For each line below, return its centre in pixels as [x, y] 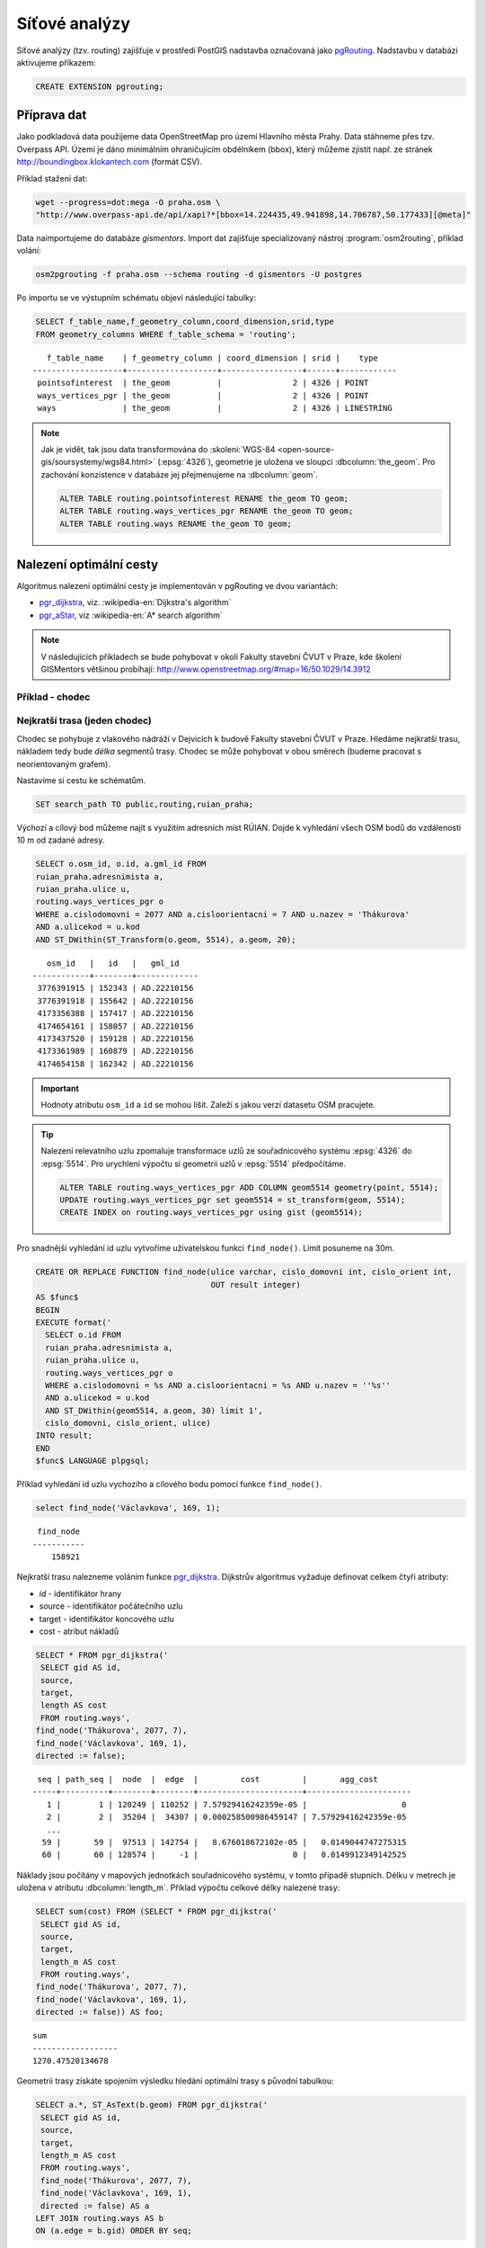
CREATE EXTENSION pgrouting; [100, 86]
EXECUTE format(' [74, 1322]
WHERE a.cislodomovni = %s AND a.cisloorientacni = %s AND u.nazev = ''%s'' [218, 1385]
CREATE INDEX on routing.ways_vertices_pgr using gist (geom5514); [212, 1213]
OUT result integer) [256, 1285]
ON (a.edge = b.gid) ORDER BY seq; [114, 2231]
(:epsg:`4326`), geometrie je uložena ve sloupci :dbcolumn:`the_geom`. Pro [296, 462]
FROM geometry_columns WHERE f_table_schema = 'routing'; [166, 334]
